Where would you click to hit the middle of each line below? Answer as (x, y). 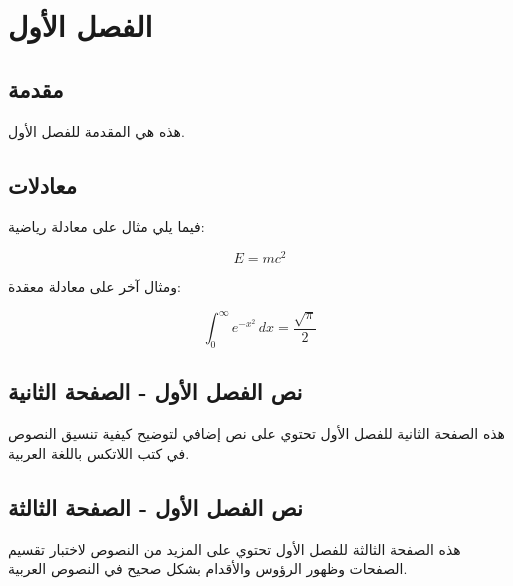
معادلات (42, 184)
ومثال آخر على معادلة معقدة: (94, 286)
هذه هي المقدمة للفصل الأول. (96, 130)
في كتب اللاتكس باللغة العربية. (99, 452)
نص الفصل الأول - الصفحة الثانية (155, 391)
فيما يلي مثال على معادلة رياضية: (106, 226)
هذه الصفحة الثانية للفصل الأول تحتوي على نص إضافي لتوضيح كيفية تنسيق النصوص (256, 433)
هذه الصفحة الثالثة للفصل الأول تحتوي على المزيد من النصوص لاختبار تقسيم (234, 548)
